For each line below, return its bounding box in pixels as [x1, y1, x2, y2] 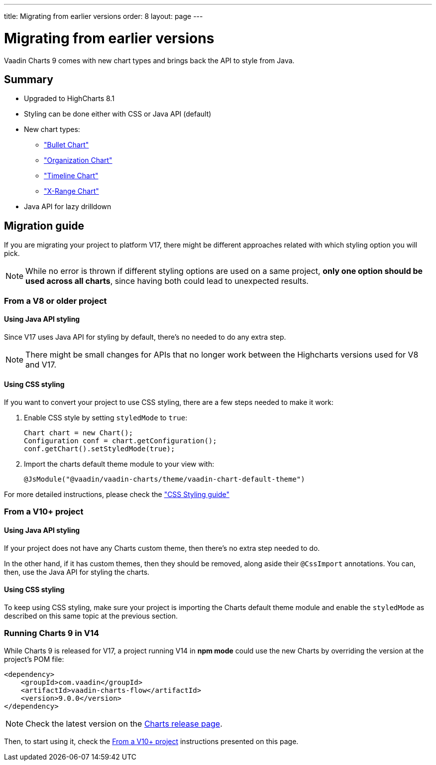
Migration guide [4, 219, 85, 232]
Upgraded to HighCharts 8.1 [24, 94, 114, 103]
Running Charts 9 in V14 [4, 628, 100, 638]
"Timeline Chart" [44, 171, 99, 180]
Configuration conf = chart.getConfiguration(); [24, 437, 217, 445]
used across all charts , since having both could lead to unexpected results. [25, 276, 309, 286]
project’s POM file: [4, 654, 64, 663]
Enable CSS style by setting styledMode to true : [24, 413, 188, 422]
